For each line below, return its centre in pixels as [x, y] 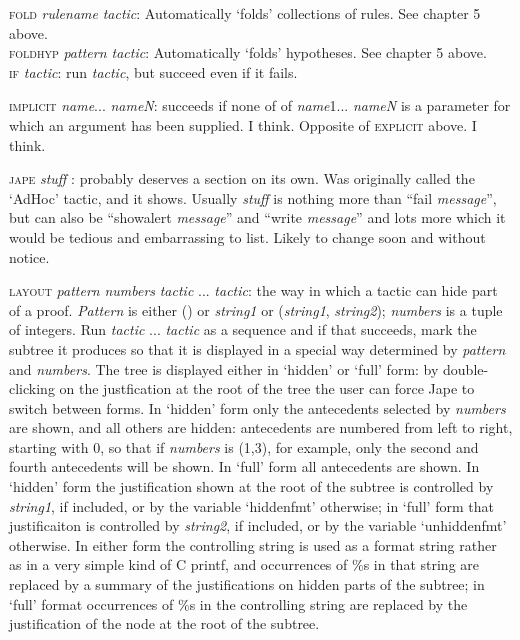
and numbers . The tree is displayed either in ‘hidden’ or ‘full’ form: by [224, 368]
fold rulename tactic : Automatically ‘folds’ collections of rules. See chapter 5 [245, 13]
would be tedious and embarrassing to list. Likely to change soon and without [247, 236]
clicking [32, 388]
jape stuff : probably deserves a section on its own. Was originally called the [242, 178]
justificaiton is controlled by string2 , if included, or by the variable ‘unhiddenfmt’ [258, 525]
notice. [29, 256]
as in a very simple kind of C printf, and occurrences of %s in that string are [244, 564]
